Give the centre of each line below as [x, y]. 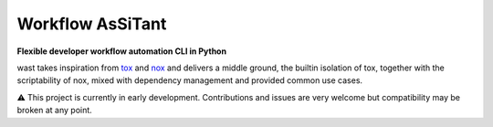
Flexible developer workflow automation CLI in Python [122, 51]
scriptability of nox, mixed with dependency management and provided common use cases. [190, 80]
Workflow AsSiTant [92, 24]
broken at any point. [55, 111]
